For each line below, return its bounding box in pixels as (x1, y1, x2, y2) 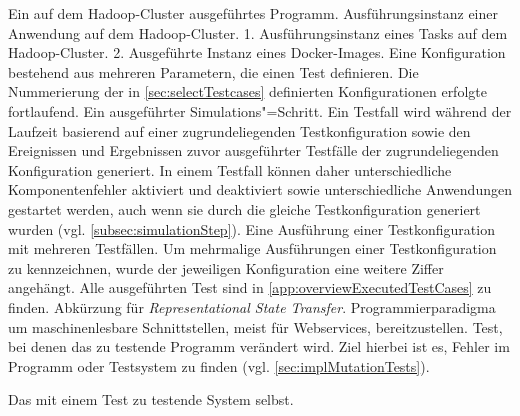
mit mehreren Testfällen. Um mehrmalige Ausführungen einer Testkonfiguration (8, 238, 497, 259)
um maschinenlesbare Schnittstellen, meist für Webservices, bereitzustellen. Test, (8, 316, 503, 337)
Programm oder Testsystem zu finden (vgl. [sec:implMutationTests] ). (8, 355, 430, 376)
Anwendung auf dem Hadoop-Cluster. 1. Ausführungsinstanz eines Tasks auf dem (8, 22, 508, 43)
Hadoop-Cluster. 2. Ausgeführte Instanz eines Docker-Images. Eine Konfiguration (8, 42, 506, 63)
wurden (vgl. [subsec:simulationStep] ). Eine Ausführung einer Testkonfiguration (8, 218, 495, 239)
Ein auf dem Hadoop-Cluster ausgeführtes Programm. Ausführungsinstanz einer (8, 3, 498, 23)
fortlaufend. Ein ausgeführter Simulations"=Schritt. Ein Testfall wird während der (8, 100, 512, 121)
